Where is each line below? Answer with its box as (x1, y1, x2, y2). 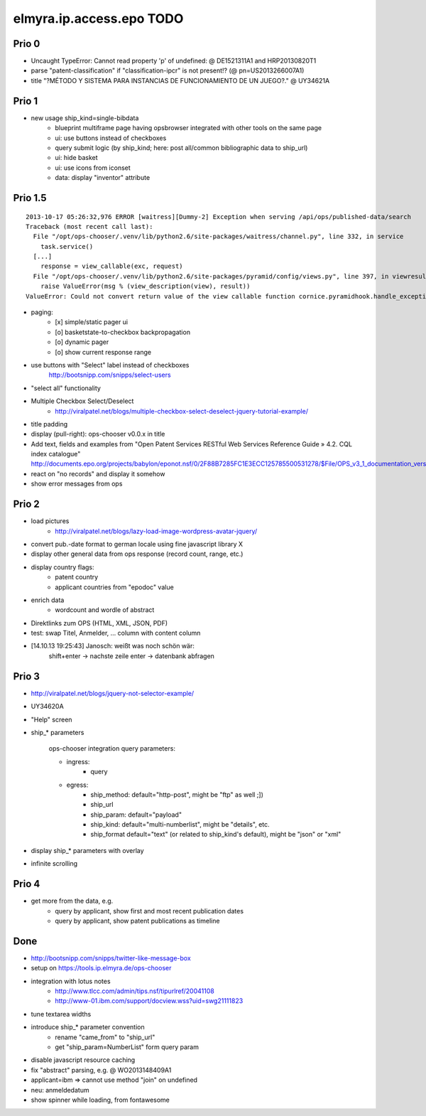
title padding (31, 419, 68, 428)
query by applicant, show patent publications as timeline (55, 916, 220, 925)
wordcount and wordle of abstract (55, 606, 155, 614)
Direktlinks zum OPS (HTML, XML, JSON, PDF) (31, 618, 168, 627)
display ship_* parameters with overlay (31, 846, 145, 854)
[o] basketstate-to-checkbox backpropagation (55, 328, 191, 336)
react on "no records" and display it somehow (31, 469, 165, 478)
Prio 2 (13, 498, 40, 510)
